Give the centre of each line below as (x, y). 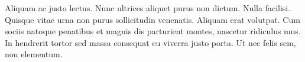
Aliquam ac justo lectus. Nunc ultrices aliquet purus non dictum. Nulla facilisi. (148, 8)
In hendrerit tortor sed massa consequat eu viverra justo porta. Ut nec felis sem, (150, 42)
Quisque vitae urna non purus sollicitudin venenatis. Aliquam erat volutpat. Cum (152, 19)
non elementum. (34, 54)
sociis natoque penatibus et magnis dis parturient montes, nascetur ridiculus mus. (153, 31)
